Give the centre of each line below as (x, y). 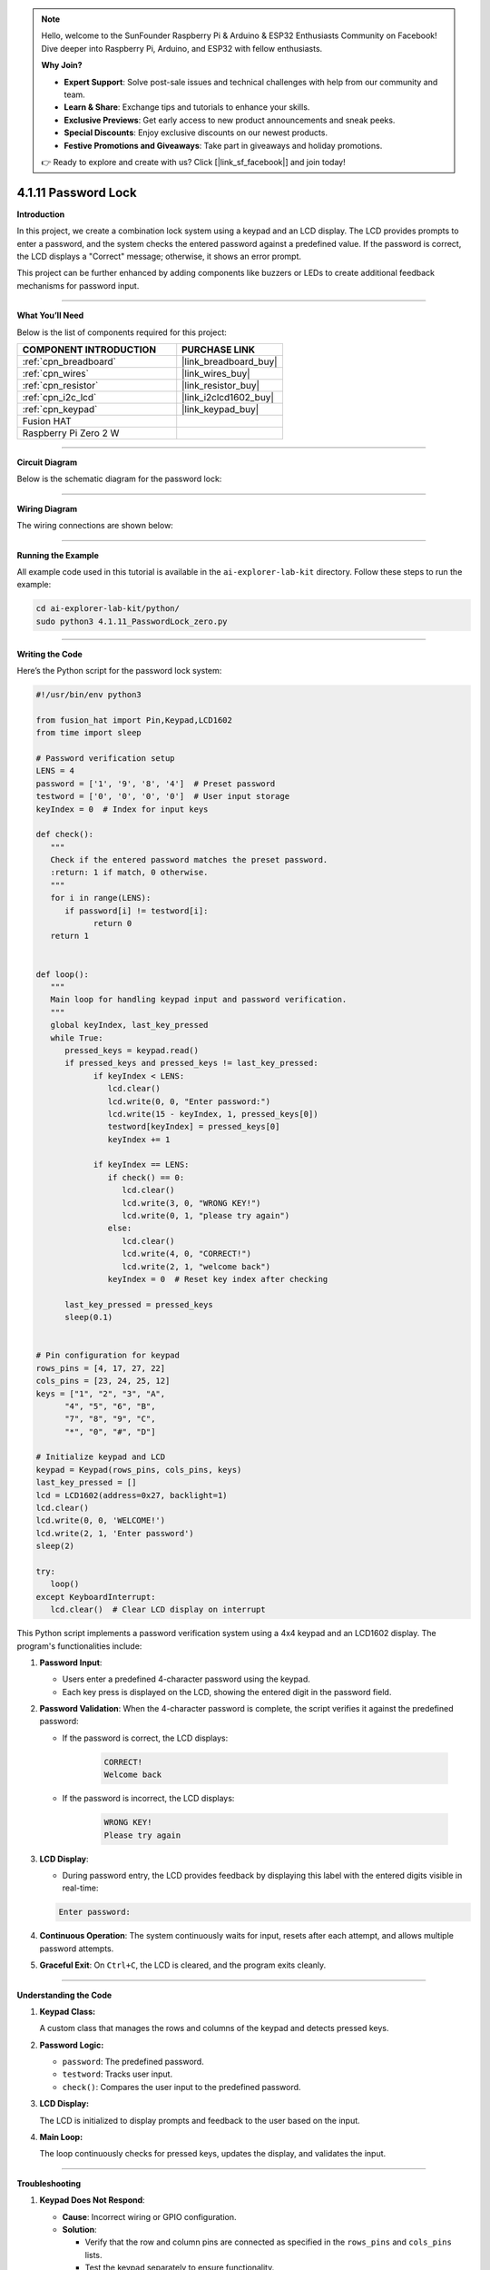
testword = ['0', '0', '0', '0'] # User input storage (163, 796)
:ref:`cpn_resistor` (60, 385)
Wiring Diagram (47, 508)
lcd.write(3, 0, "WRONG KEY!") (191, 1203)
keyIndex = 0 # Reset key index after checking (218, 1279)
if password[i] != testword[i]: (137, 911)
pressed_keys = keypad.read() (132, 1050)
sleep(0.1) (89, 1318)
